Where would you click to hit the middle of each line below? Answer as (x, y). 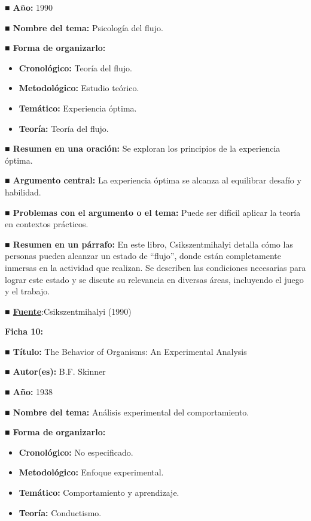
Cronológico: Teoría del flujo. (75, 67)
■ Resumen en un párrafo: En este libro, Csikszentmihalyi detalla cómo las (149, 244)
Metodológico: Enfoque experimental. (91, 472)
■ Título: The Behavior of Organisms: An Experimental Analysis (126, 351)
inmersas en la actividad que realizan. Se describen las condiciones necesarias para (155, 267)
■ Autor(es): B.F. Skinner (55, 371)
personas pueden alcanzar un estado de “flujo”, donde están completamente (143, 256)
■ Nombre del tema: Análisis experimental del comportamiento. (127, 412)
